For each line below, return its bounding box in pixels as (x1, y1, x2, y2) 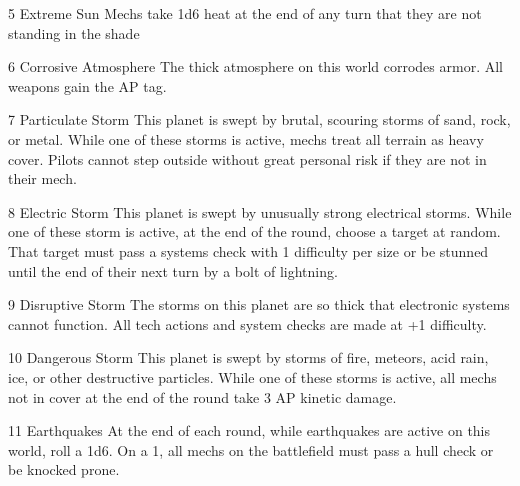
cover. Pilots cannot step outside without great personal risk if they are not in (8, 148, 487, 169)
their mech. (8, 168, 77, 189)
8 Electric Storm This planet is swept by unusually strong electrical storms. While (8, 201, 512, 222)
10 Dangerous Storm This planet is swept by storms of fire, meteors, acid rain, (8, 347, 489, 368)
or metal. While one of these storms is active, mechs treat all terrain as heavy (8, 128, 484, 149)
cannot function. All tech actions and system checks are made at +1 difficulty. (8, 313, 487, 334)
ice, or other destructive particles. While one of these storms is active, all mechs (8, 366, 497, 387)
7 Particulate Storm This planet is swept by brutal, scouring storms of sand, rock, (8, 109, 511, 130)
